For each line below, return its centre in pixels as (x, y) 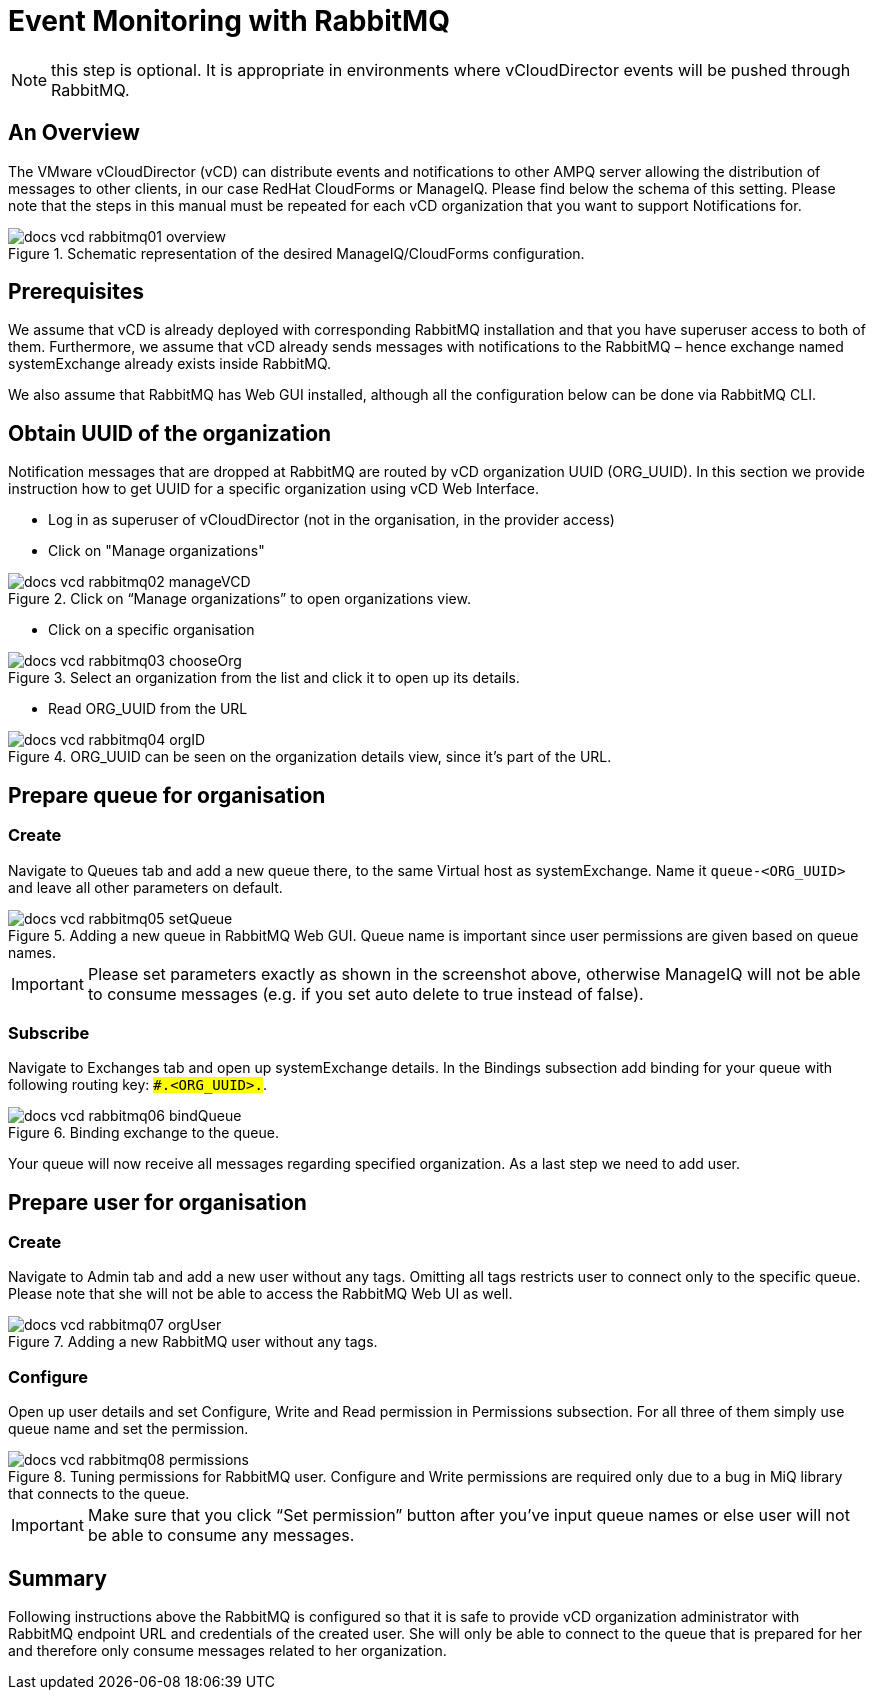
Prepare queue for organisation (167, 795)
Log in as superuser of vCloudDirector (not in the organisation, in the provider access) (331, 520)
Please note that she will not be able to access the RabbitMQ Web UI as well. (260, 1294)
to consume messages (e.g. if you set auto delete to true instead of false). (365, 993)
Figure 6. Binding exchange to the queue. (143, 1133)
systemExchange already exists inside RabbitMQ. (170, 364)
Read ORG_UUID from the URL (148, 709)
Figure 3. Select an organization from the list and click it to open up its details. (264, 678)
